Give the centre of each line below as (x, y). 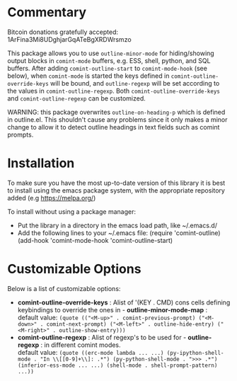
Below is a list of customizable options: (64, 288)
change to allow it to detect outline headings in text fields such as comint (114, 127)
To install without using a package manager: (72, 211)
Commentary (47, 12)
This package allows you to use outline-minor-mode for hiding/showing (111, 53)
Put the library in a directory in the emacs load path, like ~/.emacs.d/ (117, 225)
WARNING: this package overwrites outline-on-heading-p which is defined (116, 112)
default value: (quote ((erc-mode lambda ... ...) (91, 352)
